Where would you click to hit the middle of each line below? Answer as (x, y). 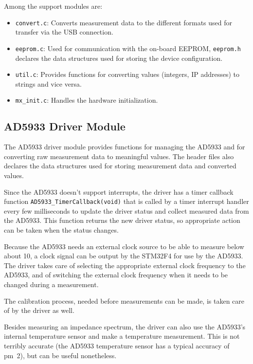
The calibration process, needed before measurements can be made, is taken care (124, 300)
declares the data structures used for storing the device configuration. (119, 58)
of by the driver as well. (39, 310)
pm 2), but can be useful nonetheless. (60, 355)
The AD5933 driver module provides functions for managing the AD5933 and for (125, 147)
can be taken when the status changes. (61, 230)
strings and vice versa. (48, 83)
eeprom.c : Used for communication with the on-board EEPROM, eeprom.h (128, 48)
